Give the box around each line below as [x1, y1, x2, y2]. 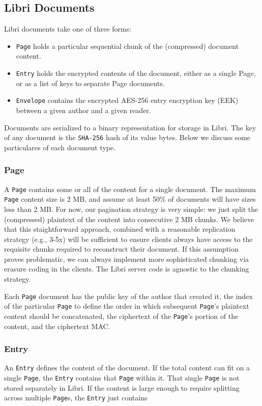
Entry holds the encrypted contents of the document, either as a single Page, [16, 68, 256, 78]
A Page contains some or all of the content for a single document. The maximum [4, 183, 256, 194]
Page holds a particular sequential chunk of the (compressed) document [16, 40, 239, 51]
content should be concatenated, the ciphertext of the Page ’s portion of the [4, 310, 239, 321]
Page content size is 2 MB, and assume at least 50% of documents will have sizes [4, 194, 256, 204]
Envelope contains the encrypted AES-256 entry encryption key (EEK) [16, 95, 239, 105]
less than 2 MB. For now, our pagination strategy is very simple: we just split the [4, 203, 258, 214]
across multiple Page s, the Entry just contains [4, 392, 148, 403]
